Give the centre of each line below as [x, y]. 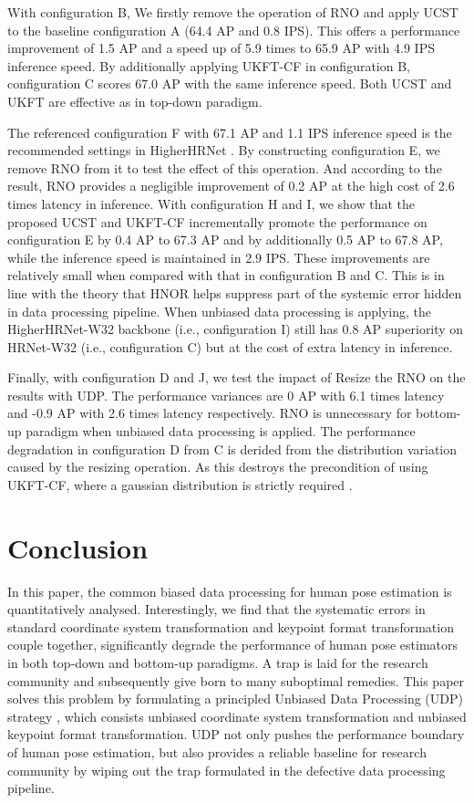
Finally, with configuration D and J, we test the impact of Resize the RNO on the [237, 377]
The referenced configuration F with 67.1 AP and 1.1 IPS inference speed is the [230, 132]
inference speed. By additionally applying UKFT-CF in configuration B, [209, 65]
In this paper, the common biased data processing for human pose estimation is [230, 591]
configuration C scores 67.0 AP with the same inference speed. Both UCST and [230, 83]
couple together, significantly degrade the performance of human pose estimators [233, 645]
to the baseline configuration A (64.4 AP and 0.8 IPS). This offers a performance [234, 30]
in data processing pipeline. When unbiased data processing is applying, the [219, 311]
